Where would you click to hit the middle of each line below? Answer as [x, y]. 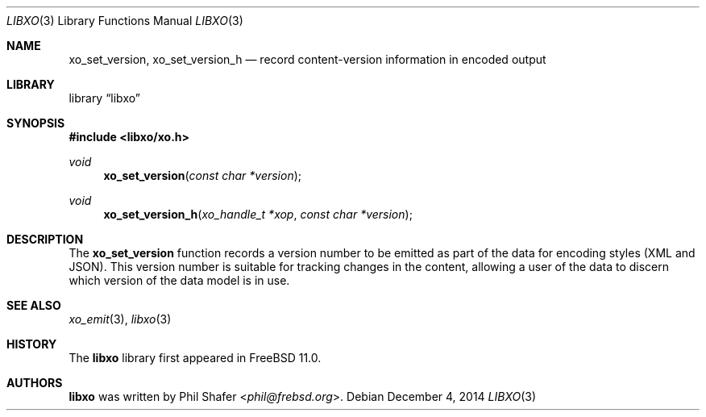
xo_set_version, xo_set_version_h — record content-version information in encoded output [307, 59]
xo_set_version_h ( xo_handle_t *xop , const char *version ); [258, 214]
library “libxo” [104, 98]
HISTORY [32, 344]
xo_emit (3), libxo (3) [120, 319]
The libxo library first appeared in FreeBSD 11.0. [195, 358]
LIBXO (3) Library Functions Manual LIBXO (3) [125, 21]
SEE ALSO [34, 305]
